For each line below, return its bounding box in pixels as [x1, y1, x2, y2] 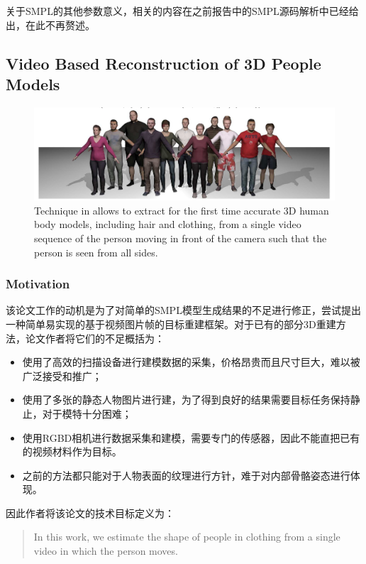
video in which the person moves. [33, 543, 178, 558]
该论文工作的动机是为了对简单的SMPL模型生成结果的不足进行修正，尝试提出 [6, 303, 361, 318]
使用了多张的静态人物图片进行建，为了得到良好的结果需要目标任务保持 [22, 392, 350, 407]
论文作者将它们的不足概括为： [25, 330, 165, 345]
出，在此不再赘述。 [6, 17, 95, 32]
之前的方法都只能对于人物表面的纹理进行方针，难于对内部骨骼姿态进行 [22, 467, 350, 482]
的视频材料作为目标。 [22, 444, 122, 459]
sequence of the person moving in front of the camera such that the [34, 230, 327, 245]
